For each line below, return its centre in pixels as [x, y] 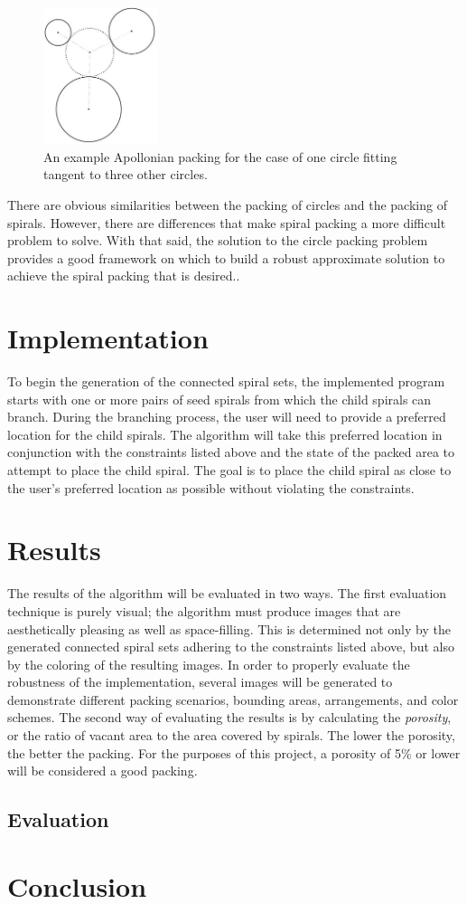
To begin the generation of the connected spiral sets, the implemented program [226, 381]
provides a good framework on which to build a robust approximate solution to [226, 257]
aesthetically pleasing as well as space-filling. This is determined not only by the [229, 628]
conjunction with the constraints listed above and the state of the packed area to [231, 452]
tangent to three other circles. [126, 174]
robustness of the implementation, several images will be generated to [200, 682]
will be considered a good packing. [103, 771]
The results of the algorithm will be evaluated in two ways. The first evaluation [227, 593]
